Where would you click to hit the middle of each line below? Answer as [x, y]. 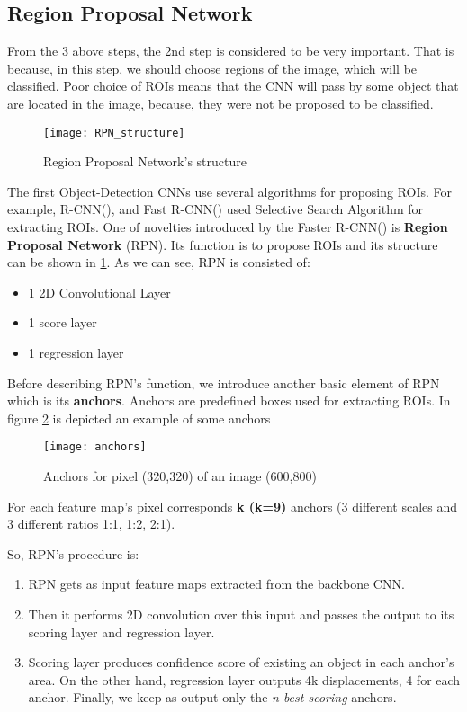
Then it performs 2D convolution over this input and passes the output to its [241, 614]
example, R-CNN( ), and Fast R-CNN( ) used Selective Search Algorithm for [216, 209]
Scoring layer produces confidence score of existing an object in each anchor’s [241, 662]
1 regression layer [76, 352]
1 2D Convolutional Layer [99, 292]
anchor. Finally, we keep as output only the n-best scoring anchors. [212, 697]
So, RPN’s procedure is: [73, 553]
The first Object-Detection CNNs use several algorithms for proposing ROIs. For [230, 191]
